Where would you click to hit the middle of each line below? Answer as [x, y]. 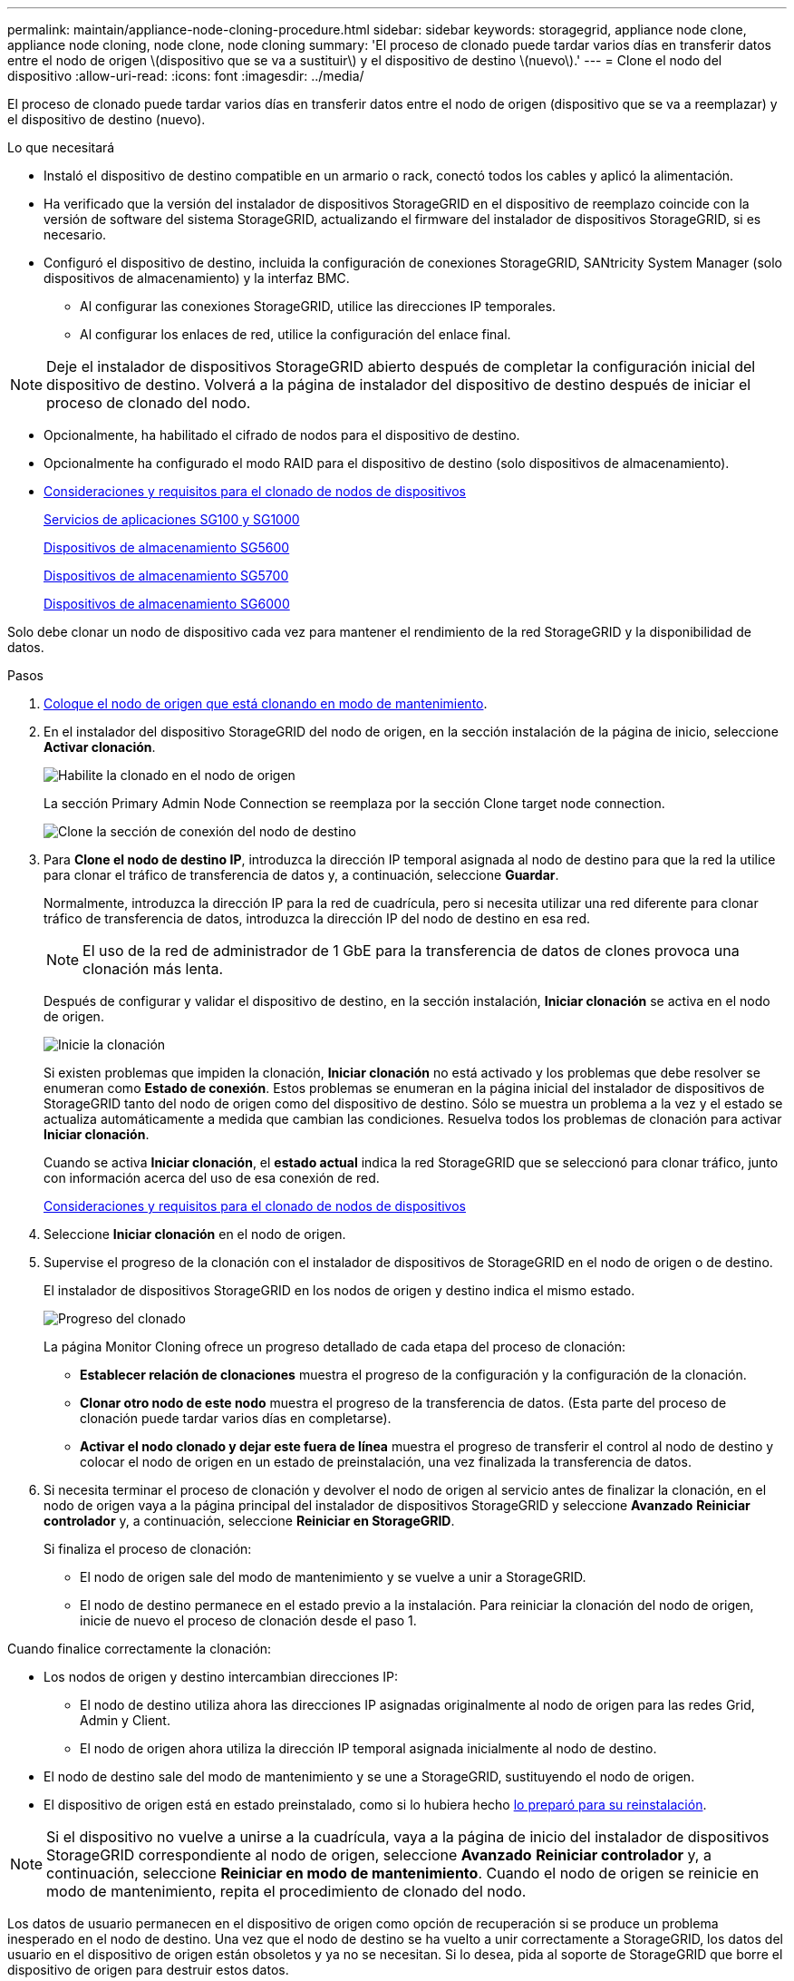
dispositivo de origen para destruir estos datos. [148, 1970]
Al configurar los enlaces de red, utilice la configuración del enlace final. [295, 334]
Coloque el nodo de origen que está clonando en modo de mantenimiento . [266, 703]
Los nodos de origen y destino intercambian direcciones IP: [221, 1677]
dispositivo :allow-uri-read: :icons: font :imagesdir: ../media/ [186, 76]
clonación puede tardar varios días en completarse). [236, 1418]
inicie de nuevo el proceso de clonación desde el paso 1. [248, 1620]
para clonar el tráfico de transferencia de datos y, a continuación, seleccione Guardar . [301, 875]
